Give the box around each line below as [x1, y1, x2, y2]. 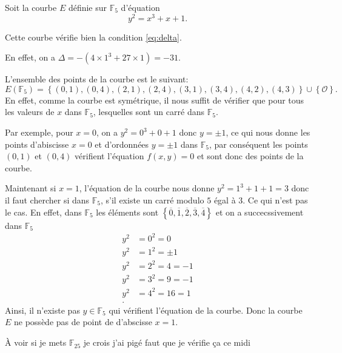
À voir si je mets [5, 336, 67, 349]
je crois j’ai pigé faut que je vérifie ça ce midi [83, 336, 250, 349]
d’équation [121, 1, 160, 13]
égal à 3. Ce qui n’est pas [213, 194, 308, 206]
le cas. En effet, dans [5, 205, 82, 218]
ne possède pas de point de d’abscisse [14, 315, 152, 328]
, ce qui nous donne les [226, 126, 310, 139]
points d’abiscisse [5, 137, 69, 150]
